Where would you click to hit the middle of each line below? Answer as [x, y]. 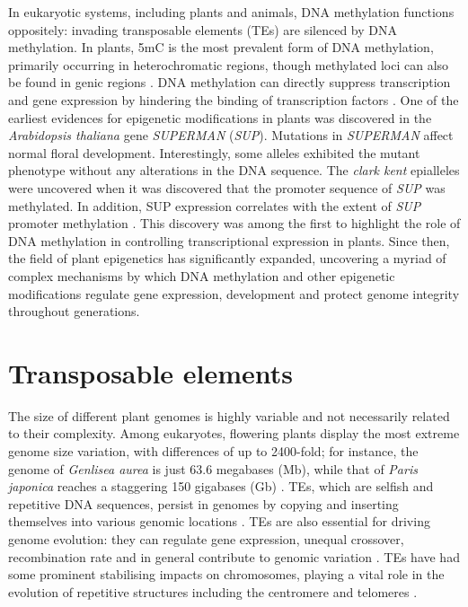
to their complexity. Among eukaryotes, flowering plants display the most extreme [234, 433]
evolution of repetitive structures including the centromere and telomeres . [213, 591]
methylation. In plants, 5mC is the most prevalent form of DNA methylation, [221, 47]
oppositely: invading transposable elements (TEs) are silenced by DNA [203, 29]
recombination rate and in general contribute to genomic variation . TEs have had [234, 556]
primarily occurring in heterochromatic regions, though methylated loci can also [229, 64]
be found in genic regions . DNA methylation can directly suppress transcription [230, 82]
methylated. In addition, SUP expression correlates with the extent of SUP [215, 205]
